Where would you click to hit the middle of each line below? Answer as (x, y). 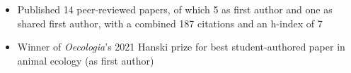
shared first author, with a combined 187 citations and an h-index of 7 (170, 23)
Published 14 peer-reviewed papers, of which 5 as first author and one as (175, 9)
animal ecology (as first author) (86, 60)
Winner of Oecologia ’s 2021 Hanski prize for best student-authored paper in (181, 47)
